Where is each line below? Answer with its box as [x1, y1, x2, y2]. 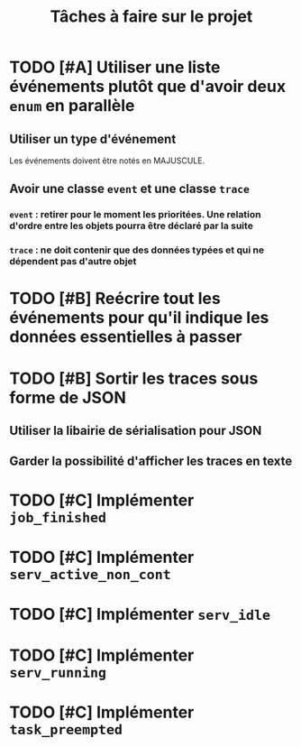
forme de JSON [9, 387, 126, 408]
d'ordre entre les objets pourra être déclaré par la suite [9, 219, 254, 232]
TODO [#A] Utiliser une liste [9, 57, 221, 78]
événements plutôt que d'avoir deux [9, 77, 287, 97]
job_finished [9, 509, 106, 526]
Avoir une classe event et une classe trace [9, 181, 250, 197]
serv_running [9, 665, 106, 682]
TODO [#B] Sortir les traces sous [9, 368, 259, 389]
